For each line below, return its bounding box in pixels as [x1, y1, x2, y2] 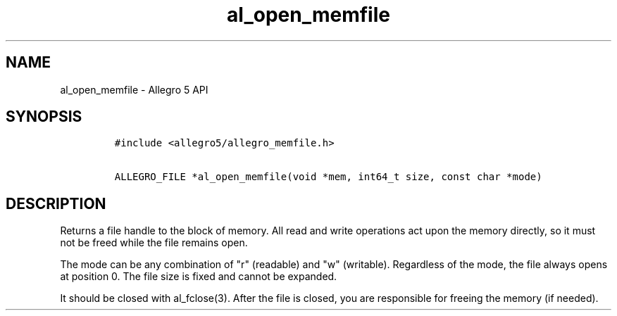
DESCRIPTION [6, 194, 106, 213]
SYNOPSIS [6, 108, 82, 126]
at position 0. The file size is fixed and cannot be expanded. [60, 270, 337, 283]
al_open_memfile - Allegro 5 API [60, 83, 208, 96]
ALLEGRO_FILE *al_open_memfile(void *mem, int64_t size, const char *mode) [114, 171, 542, 183]
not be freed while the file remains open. [60, 236, 248, 249]
